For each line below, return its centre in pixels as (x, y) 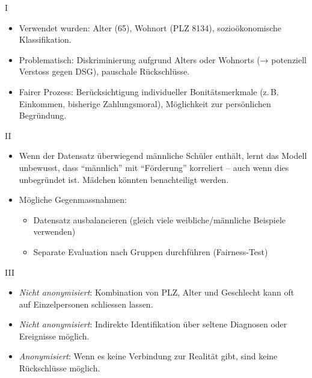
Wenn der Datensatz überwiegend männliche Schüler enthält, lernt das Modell (163, 156)
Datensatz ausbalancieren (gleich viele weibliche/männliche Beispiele (160, 219)
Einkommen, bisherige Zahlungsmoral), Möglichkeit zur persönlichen (145, 103)
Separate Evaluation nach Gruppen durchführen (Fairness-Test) (151, 251)
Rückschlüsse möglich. (60, 368)
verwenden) (54, 231)
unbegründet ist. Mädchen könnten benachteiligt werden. (124, 179)
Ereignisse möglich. (54, 336)
